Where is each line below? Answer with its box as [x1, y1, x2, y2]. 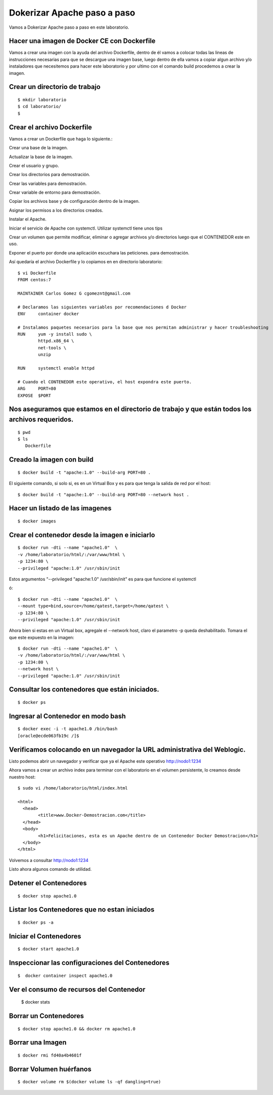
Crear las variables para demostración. [9, 180, 87, 186]
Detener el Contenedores [9, 879, 87, 887]
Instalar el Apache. [9, 216, 47, 222]
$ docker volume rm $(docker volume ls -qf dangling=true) [17, 1079, 161, 1085]
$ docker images [17, 518, 56, 524]
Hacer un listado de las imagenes [9, 504, 112, 513]
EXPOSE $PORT [17, 393, 51, 398]
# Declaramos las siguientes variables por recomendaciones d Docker [17, 304, 187, 310]
